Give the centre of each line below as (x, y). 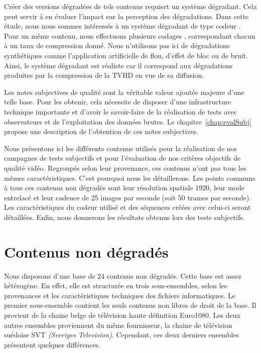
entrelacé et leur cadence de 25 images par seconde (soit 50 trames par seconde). (128, 197)
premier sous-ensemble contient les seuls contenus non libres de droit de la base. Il (130, 305)
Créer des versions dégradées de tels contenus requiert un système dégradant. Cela (130, 6)
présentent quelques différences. (52, 344)
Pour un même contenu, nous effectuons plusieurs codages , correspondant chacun (130, 35)
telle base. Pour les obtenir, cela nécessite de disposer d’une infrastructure (118, 102)
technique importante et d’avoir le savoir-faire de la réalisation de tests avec (121, 111)
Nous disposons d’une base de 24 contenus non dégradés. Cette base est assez (123, 275)
